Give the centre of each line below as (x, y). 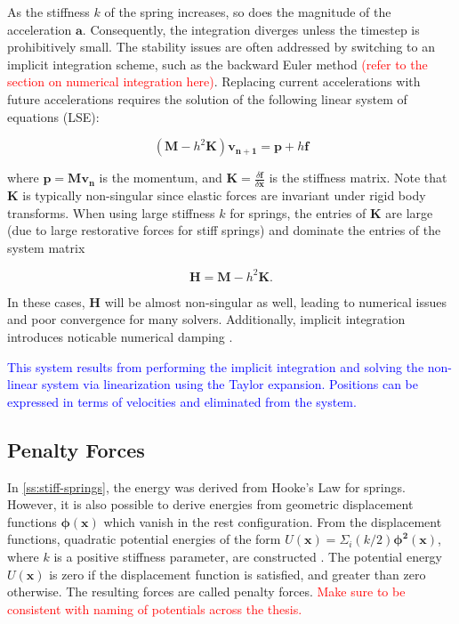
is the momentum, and (161, 178)
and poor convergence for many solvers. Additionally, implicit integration (206, 319)
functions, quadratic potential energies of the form (144, 539)
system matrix (46, 247)
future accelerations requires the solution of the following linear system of (207, 98)
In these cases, (46, 301)
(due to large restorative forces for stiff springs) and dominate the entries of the (224, 230)
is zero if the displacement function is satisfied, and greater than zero (238, 574)
